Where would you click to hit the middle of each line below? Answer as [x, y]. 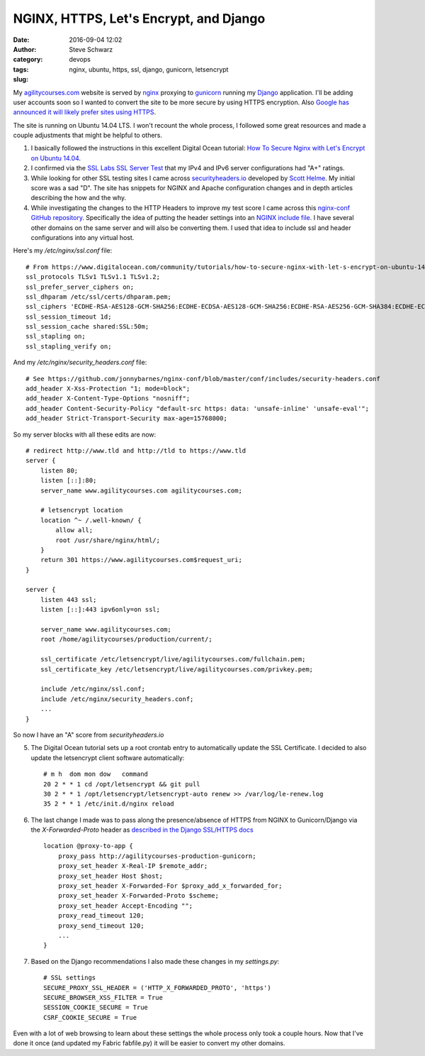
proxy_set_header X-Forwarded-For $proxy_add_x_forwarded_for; [170, 886]
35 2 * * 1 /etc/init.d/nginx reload [109, 804]
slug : [21, 79]
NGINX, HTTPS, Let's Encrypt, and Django [139, 18]
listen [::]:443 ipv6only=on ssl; [100, 610]
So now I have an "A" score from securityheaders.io [89, 735]
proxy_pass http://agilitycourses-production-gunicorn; [157, 856]
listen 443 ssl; [68, 599]
